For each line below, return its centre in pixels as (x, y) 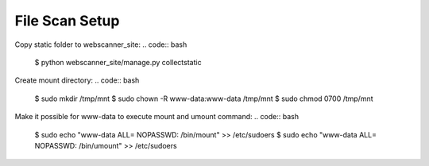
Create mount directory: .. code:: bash (77, 80)
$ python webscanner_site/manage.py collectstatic (118, 62)
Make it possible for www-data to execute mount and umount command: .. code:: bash (157, 117)
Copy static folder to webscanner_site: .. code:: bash (101, 44)
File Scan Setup (67, 21)
